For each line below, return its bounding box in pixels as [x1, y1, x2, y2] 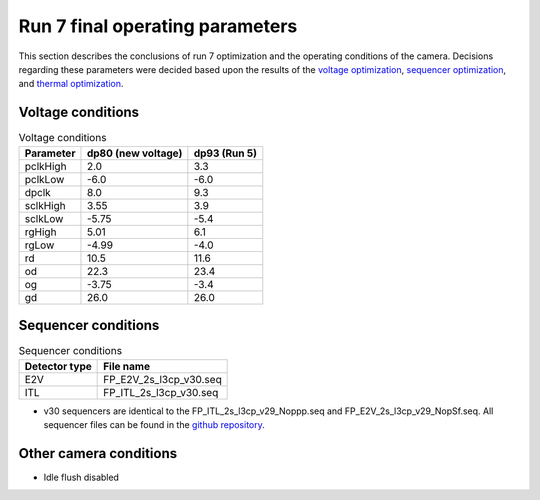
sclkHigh [24, 198, 67, 212]
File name [103, 359, 150, 373]
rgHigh [24, 225, 57, 239]
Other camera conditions [18, 445, 178, 462]
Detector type [24, 359, 92, 373]
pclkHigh [24, 159, 67, 173]
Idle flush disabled [43, 471, 120, 483]
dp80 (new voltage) [86, 146, 183, 160]
